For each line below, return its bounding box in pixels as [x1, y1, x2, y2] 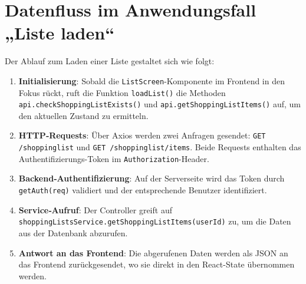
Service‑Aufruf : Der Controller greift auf [18, 203, 172, 216]
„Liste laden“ [5, 21, 115, 45]
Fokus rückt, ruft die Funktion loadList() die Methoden [18, 86, 226, 98]
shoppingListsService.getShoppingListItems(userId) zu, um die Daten [18, 215, 291, 227]
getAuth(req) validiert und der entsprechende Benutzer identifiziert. [18, 184, 267, 196]
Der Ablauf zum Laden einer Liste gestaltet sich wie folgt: [5, 55, 215, 67]
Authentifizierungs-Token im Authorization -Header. [18, 152, 209, 164]
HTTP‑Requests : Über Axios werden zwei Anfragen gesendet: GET [18, 129, 266, 141]
